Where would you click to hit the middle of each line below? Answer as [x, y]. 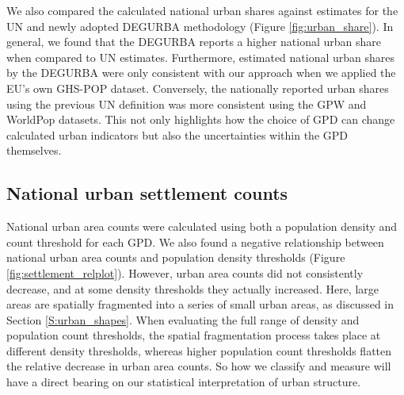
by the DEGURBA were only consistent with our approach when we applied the [201, 73]
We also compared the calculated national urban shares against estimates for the [202, 10]
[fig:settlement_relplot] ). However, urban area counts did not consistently [185, 272]
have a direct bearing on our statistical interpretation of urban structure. [184, 382]
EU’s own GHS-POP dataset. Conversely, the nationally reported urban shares [198, 88]
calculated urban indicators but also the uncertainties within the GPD [177, 134]
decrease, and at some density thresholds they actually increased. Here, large [193, 288]
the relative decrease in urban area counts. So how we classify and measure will [199, 366]
